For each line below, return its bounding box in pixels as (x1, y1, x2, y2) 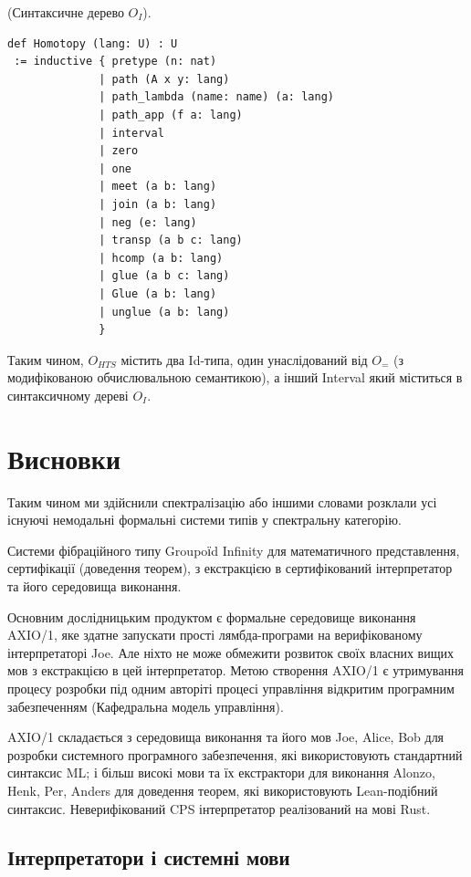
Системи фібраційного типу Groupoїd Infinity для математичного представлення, (7, 540, 460, 559)
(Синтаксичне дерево (7, 3, 124, 21)
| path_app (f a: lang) (99, 108, 243, 121)
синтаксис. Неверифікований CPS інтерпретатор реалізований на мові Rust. (7, 799, 431, 818)
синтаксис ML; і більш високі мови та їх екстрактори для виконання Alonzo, (7, 763, 435, 782)
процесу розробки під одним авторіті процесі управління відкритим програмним (7, 678, 455, 697)
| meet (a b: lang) (99, 180, 217, 193)
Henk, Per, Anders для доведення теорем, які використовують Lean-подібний (7, 780, 438, 799)
